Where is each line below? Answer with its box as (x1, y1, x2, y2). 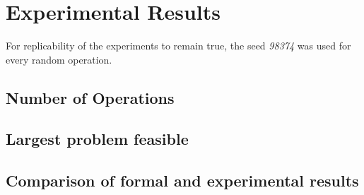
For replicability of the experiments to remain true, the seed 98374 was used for (6, 38, 351, 53)
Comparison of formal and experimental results (6, 170, 359, 191)
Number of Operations (6, 86, 175, 108)
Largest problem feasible (6, 128, 189, 150)
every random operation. (6, 52, 112, 66)
